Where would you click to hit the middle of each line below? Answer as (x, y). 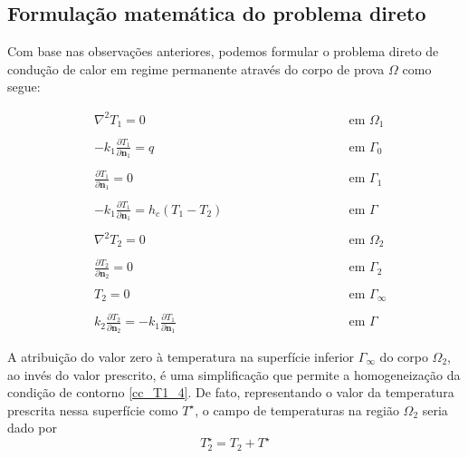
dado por (32, 428)
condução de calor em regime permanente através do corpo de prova (196, 68)
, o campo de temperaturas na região (297, 409)
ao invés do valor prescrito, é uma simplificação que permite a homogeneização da (234, 374)
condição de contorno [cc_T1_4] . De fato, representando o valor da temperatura (231, 392)
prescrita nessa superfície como (93, 409)
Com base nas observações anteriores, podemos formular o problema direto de (223, 51)
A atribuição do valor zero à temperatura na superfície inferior (181, 356)
